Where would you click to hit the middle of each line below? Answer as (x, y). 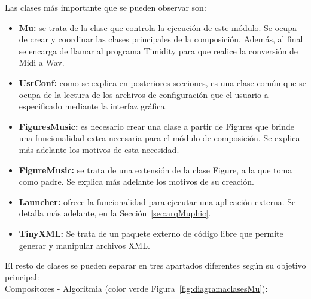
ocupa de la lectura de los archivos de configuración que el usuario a (144, 94)
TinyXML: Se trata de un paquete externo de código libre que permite (151, 233)
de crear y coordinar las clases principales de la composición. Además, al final (161, 39)
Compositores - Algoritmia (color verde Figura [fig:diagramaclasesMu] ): (136, 289)
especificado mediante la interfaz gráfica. (93, 106)
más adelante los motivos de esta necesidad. (99, 149)
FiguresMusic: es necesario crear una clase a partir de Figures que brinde (157, 126)
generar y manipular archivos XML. (84, 245)
